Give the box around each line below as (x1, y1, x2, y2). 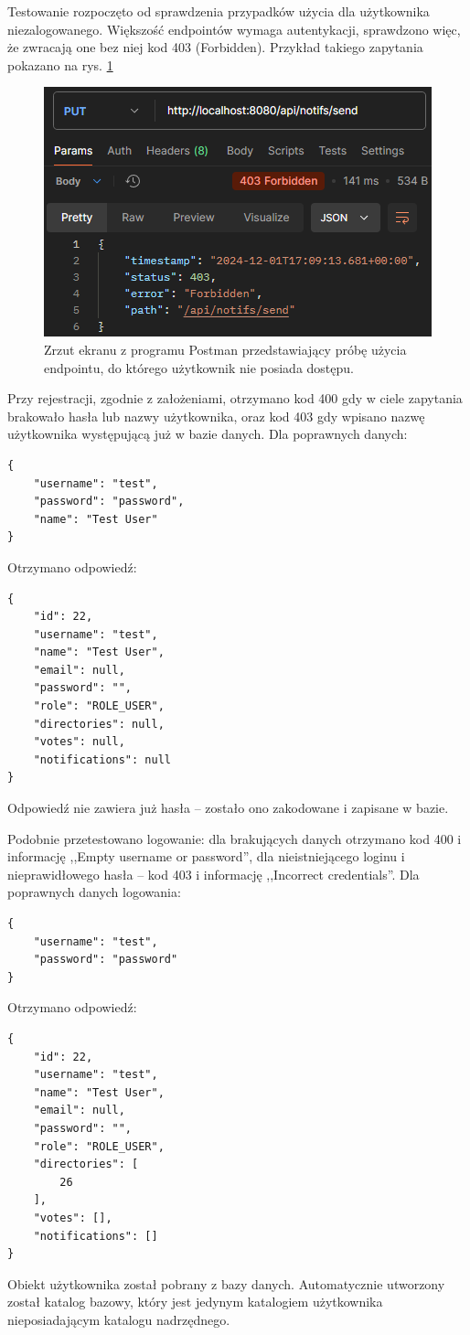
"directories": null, (33, 717, 165, 731)
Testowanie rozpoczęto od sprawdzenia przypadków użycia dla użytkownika (7, 2, 430, 20)
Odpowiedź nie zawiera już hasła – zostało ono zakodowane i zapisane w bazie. (7, 798, 449, 817)
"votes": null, (33, 735, 125, 749)
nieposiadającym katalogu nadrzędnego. (7, 1309, 230, 1329)
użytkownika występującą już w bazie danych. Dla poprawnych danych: (7, 424, 408, 443)
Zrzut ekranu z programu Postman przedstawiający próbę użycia (44, 339, 407, 358)
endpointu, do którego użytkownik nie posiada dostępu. (44, 358, 354, 377)
